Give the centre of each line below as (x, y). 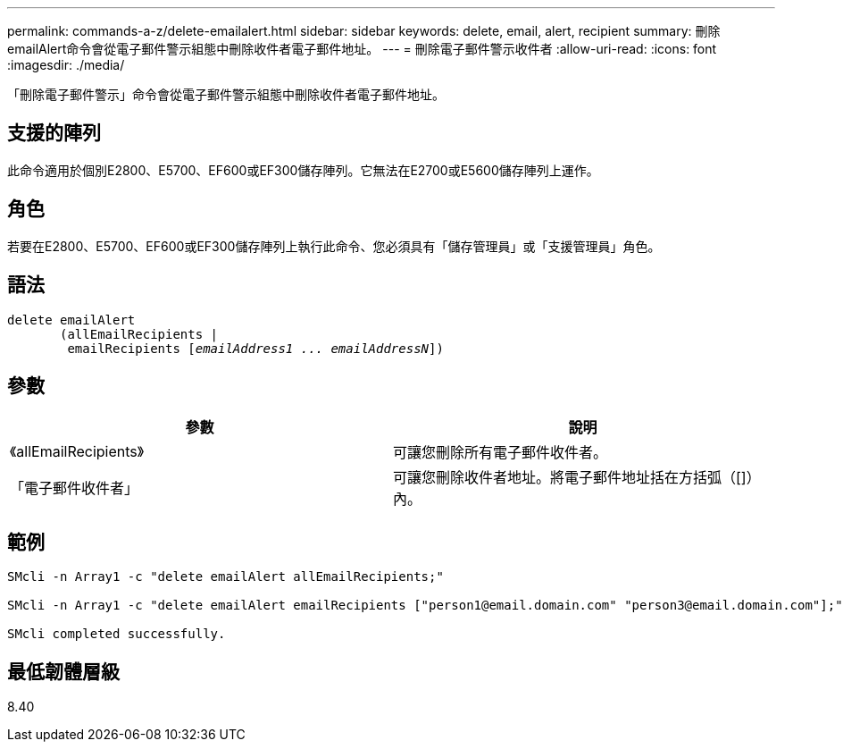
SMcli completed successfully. (117, 634)
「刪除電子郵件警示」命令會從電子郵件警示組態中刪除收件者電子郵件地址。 (226, 94)
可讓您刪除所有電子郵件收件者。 (501, 453)
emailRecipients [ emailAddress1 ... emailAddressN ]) (255, 348)
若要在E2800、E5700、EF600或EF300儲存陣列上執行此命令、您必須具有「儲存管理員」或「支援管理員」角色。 (334, 246)
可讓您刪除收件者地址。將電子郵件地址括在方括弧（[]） (577, 478)
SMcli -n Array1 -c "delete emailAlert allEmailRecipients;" (225, 577)
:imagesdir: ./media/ (66, 65)
